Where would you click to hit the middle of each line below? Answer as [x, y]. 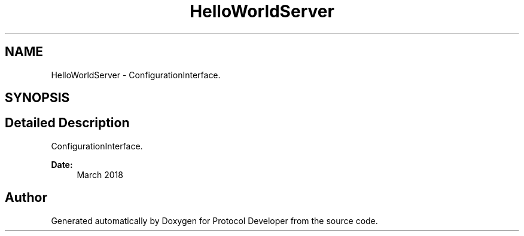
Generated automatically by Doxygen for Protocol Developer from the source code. [214, 220]
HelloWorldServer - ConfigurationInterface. [136, 75]
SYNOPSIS [37, 98]
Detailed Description [67, 123]
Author [26, 198]
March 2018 [100, 174]
